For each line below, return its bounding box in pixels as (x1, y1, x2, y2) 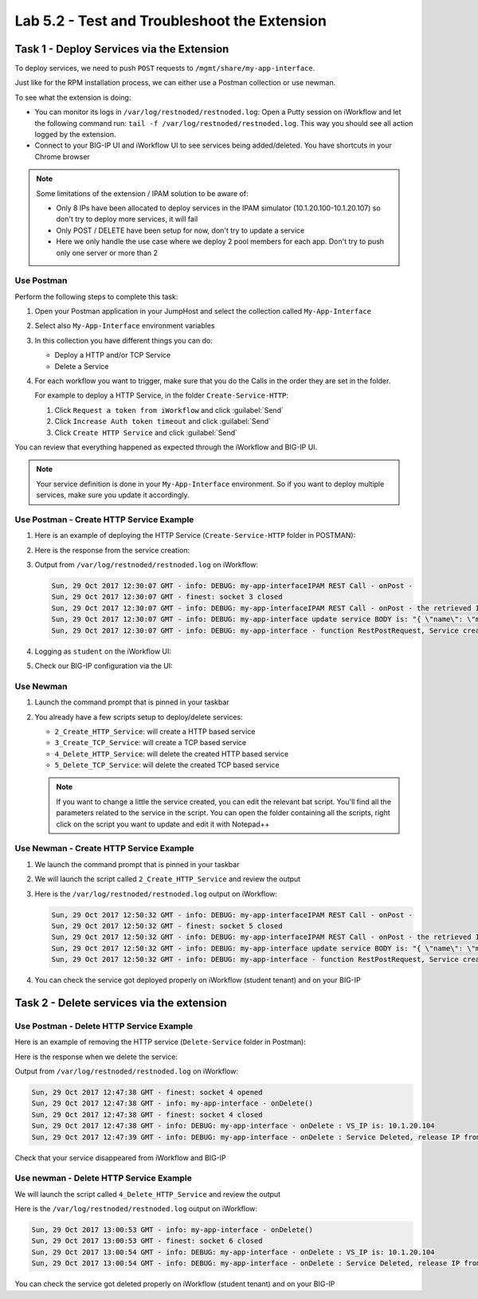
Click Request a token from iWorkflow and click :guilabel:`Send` (54, 405, 284, 414)
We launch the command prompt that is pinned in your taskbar (34, 859, 240, 869)
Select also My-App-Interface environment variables (34, 321, 215, 331)
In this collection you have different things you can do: (34, 336, 213, 345)
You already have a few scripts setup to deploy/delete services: (34, 712, 243, 721)
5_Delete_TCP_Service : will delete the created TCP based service (54, 760, 280, 770)
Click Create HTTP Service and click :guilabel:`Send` (54, 427, 238, 438)
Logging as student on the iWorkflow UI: (34, 646, 171, 656)
